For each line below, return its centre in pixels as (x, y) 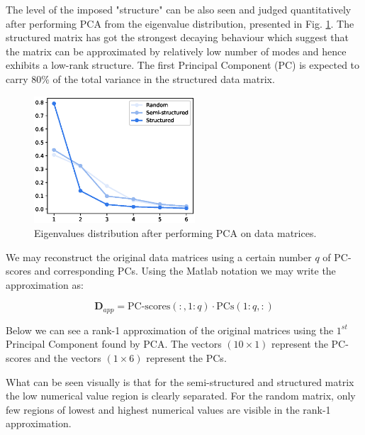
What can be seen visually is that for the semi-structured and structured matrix (180, 381)
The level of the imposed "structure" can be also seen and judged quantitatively (179, 9)
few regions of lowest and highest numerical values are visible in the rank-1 (168, 409)
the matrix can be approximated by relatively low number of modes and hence (176, 51)
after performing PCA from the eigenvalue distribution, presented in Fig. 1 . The (180, 23)
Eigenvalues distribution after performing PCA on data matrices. (175, 232)
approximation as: (45, 284)
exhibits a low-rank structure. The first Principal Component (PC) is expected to (183, 65)
